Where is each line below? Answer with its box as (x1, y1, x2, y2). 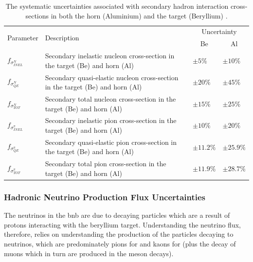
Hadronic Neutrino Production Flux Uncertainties (4, 191, 206, 203)
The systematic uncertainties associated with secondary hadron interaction (5, 1, 229, 11)
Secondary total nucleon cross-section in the (45, 94, 176, 104)
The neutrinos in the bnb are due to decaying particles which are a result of (4, 210, 230, 220)
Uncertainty (201, 26, 237, 36)
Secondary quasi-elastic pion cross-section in (45, 137, 177, 147)
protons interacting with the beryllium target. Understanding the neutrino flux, (4, 219, 241, 229)
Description (45, 32, 79, 42)
